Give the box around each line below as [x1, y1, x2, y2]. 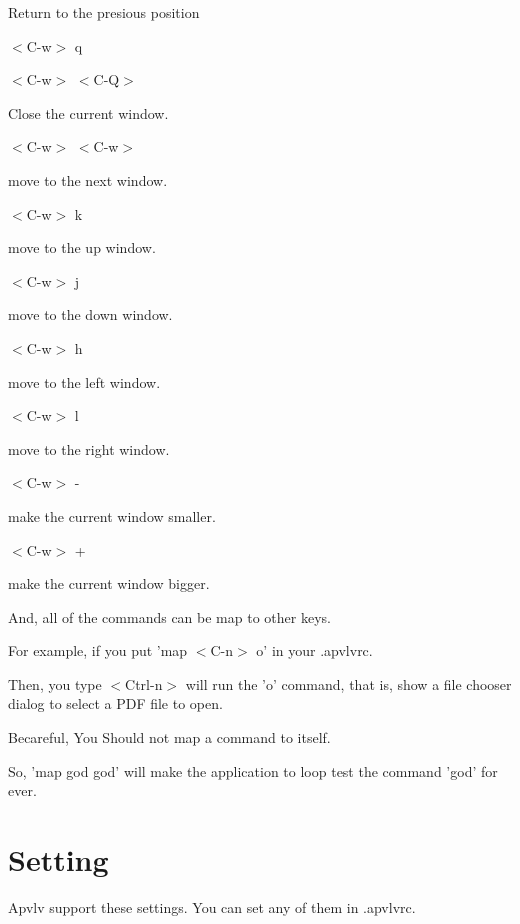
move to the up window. [8, 237, 156, 258]
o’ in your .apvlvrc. [256, 640, 373, 661]
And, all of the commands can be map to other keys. [8, 606, 331, 627]
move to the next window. [8, 169, 168, 190]
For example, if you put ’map [8, 640, 188, 661]
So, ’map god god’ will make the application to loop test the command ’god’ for [8, 760, 498, 781]
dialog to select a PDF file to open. [8, 693, 223, 714]
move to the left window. [8, 371, 161, 392]
